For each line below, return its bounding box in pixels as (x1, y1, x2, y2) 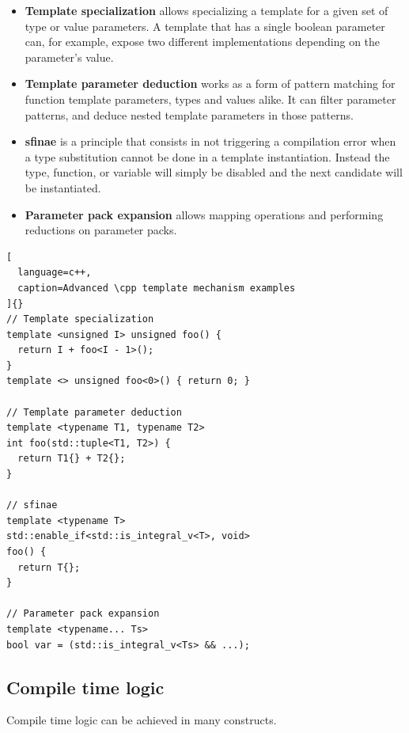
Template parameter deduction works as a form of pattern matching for (25, 75, 396, 92)
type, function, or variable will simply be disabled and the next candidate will (25, 164, 403, 180)
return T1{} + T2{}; (17, 453, 126, 465)
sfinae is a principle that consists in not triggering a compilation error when (25, 133, 396, 150)
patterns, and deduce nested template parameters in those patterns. (25, 106, 354, 123)
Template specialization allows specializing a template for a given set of (25, 2, 388, 18)
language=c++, (17, 267, 92, 279)
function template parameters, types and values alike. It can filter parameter (25, 90, 396, 107)
